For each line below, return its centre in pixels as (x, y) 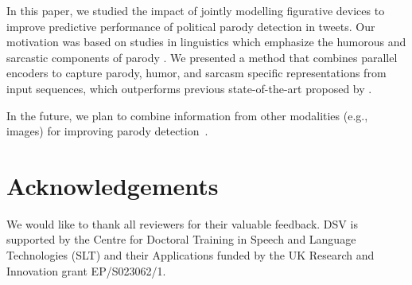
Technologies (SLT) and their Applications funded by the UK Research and (190, 255)
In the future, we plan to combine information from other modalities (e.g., (187, 115)
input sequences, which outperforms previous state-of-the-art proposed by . (189, 88)
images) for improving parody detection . (107, 131)
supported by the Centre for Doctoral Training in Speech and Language (181, 239)
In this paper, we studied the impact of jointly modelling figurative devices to (196, 10)
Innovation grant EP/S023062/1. (86, 270)
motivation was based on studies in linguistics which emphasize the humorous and (206, 42)
